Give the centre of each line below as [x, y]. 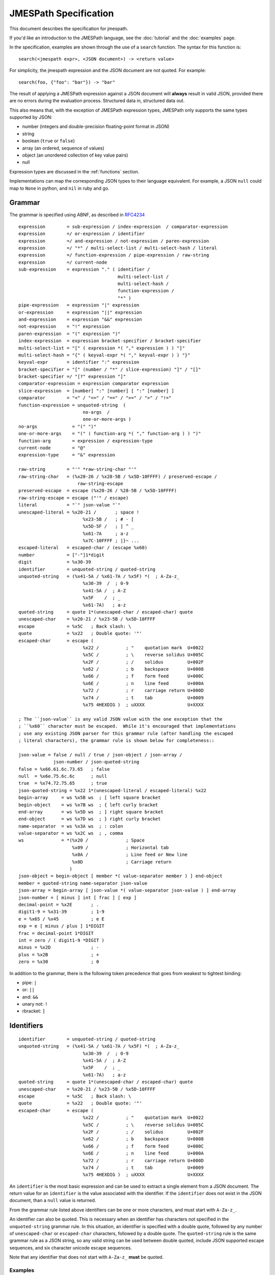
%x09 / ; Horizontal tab [120, 847]
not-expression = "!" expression [64, 327]
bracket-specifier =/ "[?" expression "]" [72, 377]
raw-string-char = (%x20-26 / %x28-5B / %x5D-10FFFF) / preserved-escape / [118, 476]
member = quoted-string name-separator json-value [83, 883]
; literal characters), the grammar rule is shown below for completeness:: [117, 740]
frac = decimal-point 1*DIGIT [56, 933]
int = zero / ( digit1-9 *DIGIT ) [61, 940]
